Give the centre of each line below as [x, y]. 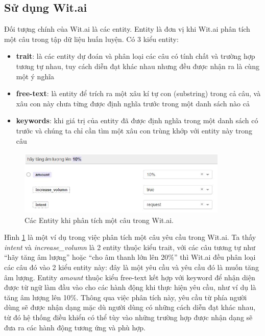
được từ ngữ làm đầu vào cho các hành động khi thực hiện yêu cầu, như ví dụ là [130, 287]
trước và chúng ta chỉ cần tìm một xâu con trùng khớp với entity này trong [134, 130]
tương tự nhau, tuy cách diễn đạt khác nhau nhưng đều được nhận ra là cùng [138, 66]
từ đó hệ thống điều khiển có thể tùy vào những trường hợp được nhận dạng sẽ [128, 317]
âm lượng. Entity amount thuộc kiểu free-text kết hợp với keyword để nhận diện [130, 277]
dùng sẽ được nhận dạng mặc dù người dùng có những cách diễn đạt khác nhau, [130, 307]
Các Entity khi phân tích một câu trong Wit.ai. [99, 220]
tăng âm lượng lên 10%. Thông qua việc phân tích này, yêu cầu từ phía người [126, 297]
